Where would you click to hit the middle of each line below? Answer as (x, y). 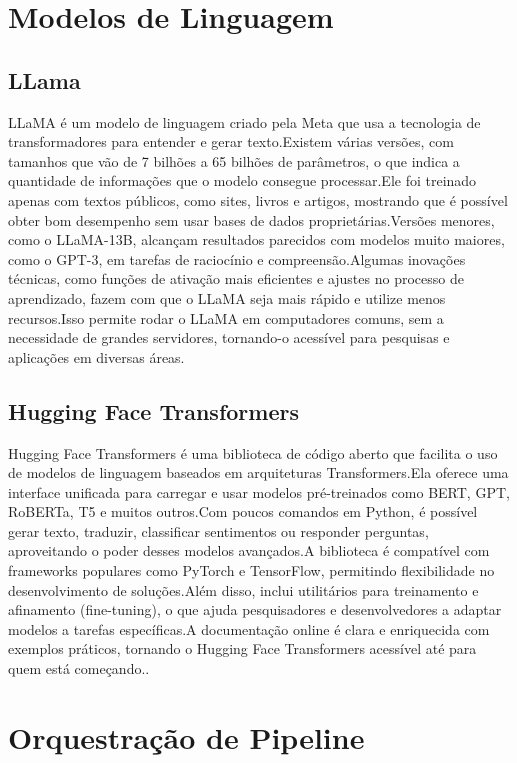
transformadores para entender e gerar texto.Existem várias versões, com (231, 141)
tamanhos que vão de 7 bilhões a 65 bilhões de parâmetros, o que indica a (234, 160)
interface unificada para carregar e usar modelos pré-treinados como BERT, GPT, (259, 491)
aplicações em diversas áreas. (96, 356)
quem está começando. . (79, 668)
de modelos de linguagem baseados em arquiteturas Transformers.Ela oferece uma (258, 472)
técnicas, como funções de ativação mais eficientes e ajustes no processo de (236, 278)
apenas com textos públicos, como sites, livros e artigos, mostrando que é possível (258, 199)
